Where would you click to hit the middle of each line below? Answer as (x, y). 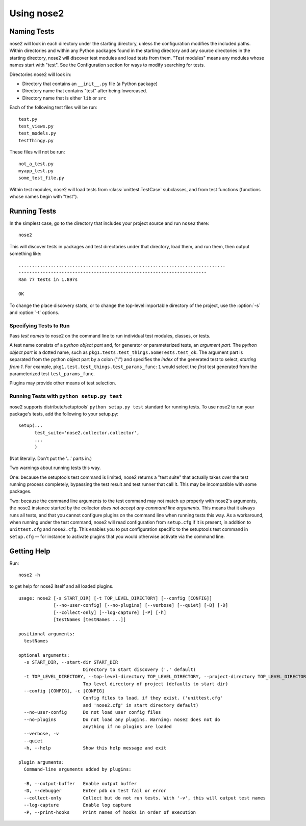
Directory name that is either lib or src (64, 98)
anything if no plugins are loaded (127, 726)
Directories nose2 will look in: (40, 74)
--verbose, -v (41, 734)
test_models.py (37, 133)
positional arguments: (47, 634)
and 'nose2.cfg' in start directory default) (141, 705)
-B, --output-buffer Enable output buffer (80, 784)
